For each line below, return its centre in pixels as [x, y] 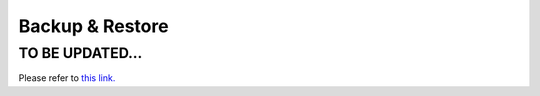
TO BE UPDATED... [80, 53]
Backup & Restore [93, 26]
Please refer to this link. [67, 78]
